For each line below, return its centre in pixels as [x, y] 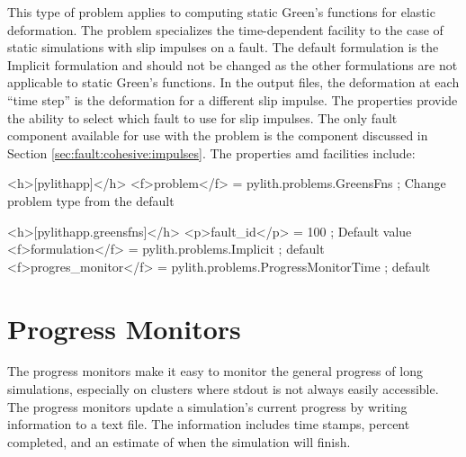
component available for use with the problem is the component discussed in [218, 135]
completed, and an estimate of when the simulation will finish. [179, 441]
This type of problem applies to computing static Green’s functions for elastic [221, 12]
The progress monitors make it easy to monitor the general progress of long [215, 371]
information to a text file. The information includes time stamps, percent [209, 424]
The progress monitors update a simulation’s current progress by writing [207, 406]
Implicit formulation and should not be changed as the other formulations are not [233, 64]
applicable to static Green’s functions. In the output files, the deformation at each [233, 82]
